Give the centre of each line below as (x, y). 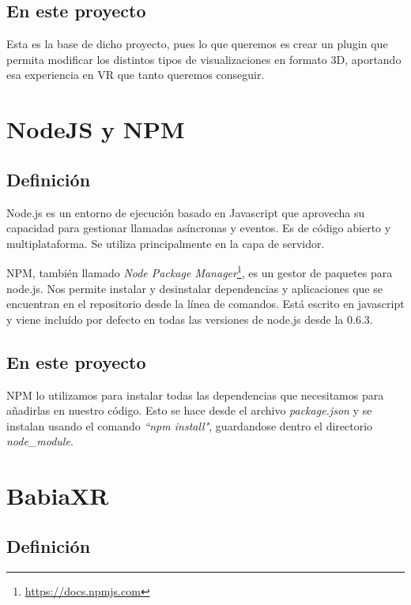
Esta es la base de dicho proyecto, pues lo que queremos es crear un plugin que (197, 44)
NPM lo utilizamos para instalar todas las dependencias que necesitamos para (195, 395)
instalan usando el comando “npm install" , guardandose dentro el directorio (190, 425)
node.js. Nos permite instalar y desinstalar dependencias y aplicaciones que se (194, 288)
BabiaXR (58, 496)
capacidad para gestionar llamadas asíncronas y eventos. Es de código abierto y (199, 228)
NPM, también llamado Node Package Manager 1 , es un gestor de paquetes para (200, 271)
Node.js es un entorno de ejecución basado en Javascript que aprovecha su (186, 212)
